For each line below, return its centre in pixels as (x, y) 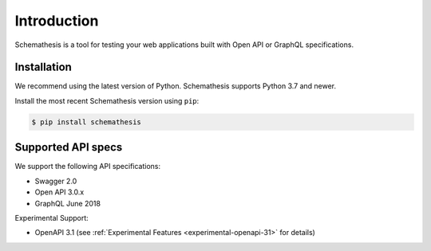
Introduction (57, 21)
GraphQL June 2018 (68, 203)
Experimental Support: (52, 218)
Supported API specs (69, 147)
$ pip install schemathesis (86, 122)
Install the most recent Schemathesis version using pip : (107, 100)
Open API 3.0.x (59, 192)
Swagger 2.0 (56, 181)
